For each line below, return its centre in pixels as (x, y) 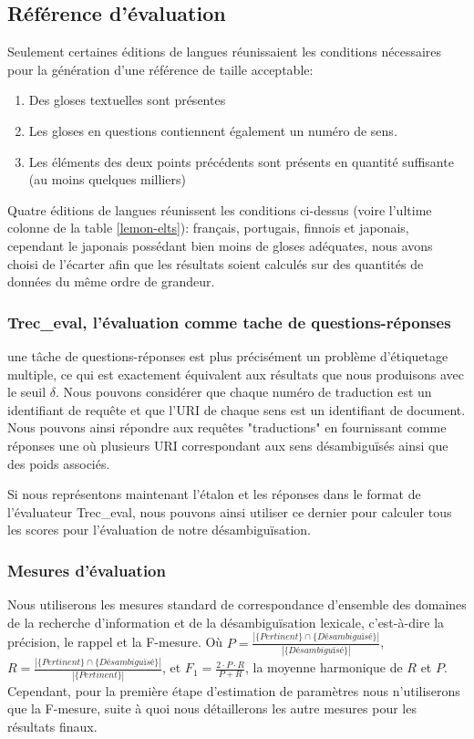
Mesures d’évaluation (87, 570)
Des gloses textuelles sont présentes (127, 100)
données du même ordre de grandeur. (111, 281)
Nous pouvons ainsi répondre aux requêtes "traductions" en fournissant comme (227, 427)
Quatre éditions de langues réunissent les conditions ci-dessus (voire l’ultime (220, 209)
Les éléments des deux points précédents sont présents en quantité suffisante (241, 161)
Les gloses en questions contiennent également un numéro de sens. (213, 130)
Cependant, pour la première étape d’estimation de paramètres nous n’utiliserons (234, 690)
